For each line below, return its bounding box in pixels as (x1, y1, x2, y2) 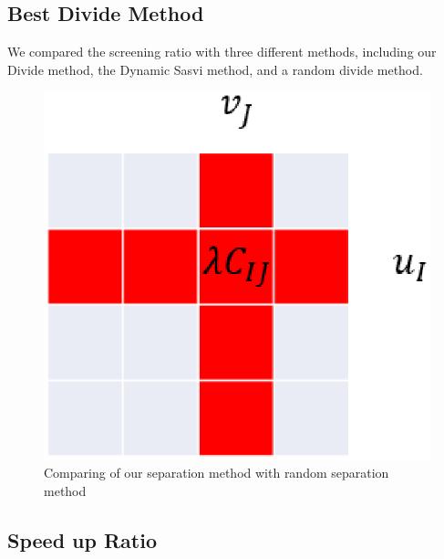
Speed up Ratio (7, 526, 158, 554)
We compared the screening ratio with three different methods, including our (7, 42, 437, 61)
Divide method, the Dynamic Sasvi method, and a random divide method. (7, 59, 423, 79)
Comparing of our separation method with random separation (44, 463, 389, 482)
